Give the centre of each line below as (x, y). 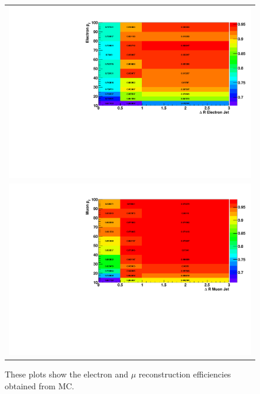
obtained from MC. (40, 385)
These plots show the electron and (67, 374)
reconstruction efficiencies (185, 374)
